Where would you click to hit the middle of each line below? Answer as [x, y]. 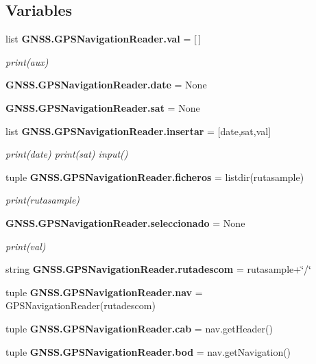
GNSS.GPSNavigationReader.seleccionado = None [125, 222]
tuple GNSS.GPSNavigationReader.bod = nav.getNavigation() [148, 351]
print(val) [26, 246]
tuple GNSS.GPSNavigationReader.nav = [104, 292]
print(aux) [27, 61]
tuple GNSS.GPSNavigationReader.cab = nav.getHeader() [139, 328]
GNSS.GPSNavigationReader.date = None [106, 85]
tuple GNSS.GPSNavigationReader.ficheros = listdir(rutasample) [155, 177]
